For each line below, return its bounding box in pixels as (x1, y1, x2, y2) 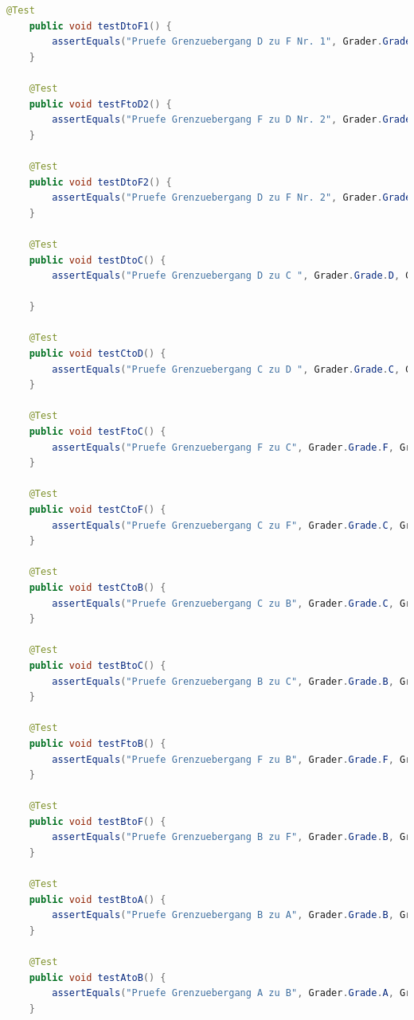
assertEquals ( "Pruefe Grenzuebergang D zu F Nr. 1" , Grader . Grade (52, 36, 412, 48)
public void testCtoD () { (29, 348, 166, 360)
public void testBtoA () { (29, 893, 166, 905)
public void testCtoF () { (29, 504, 166, 515)
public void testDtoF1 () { (29, 20, 172, 32)
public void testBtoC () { (29, 659, 166, 671)
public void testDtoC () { (29, 254, 166, 266)
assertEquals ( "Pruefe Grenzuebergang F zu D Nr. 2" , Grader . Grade (52, 114, 412, 126)
